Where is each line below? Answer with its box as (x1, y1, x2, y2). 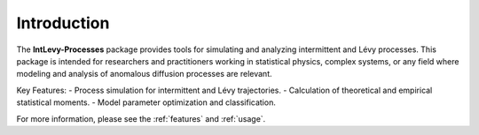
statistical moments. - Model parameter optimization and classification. (16, 97, 277, 108)
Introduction (16, 13, 110, 33)
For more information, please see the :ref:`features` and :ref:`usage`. (16, 113, 266, 124)
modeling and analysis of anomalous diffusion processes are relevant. (16, 69, 272, 79)
